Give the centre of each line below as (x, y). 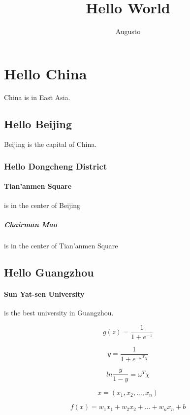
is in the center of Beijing (42, 205)
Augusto (128, 31)
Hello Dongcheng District (56, 166)
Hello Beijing (38, 123)
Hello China (46, 73)
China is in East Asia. (37, 97)
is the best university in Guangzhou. (59, 313)
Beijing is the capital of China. (50, 144)
